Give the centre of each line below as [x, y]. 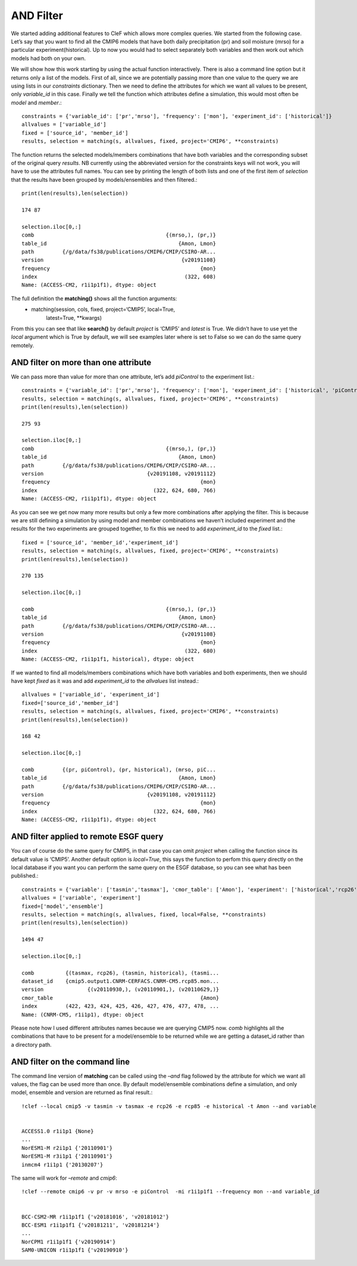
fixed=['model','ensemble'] [62, 906]
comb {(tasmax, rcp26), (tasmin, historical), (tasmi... [120, 973]
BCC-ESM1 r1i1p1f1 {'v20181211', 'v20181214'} [91, 1225]
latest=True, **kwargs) [74, 318]
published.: [25, 876]
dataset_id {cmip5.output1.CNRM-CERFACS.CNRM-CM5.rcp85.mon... [120, 981]
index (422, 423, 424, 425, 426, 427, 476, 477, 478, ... [120, 1006]
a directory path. [31, 1044]
